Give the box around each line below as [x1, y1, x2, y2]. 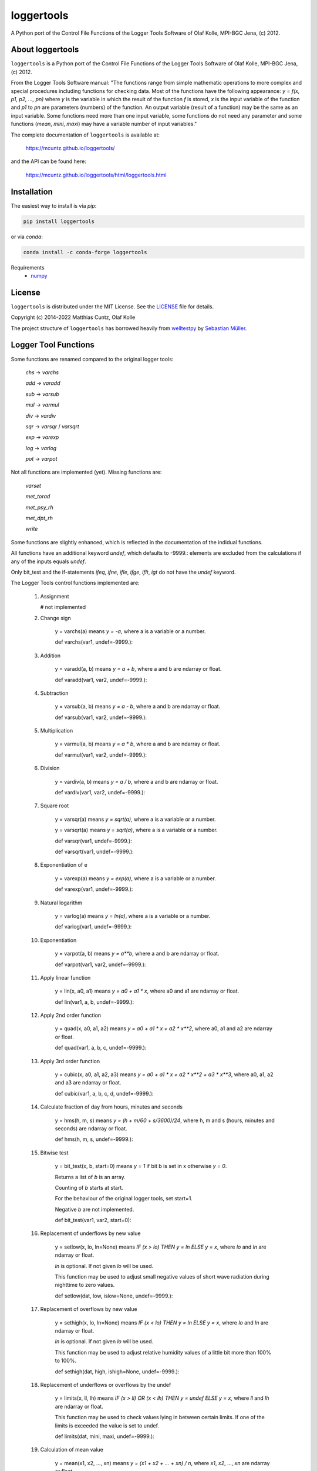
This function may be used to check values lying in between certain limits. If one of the [55, 1414, 265, 1421]
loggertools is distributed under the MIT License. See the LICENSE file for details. [11, 303, 214, 310]
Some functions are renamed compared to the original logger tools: [11, 355, 174, 362]
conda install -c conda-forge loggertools [23, 249, 147, 255]
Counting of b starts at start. [55, 1184, 123, 1191]
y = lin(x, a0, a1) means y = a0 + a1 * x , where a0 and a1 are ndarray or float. [55, 987, 240, 994]
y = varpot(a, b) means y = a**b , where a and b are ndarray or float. [55, 950, 220, 957]
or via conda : [11, 233, 43, 240]
